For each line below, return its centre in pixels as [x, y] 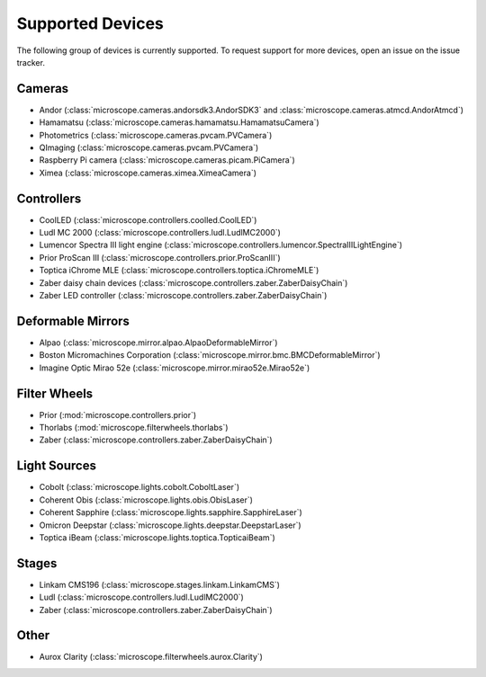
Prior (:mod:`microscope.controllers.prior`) [118, 414]
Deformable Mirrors [73, 321]
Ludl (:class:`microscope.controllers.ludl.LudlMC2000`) [142, 597]
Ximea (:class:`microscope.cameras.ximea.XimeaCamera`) [148, 173]
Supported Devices [90, 23]
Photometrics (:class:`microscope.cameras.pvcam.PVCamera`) [156, 135]
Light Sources [56, 466]
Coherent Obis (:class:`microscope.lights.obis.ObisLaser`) [146, 500]
